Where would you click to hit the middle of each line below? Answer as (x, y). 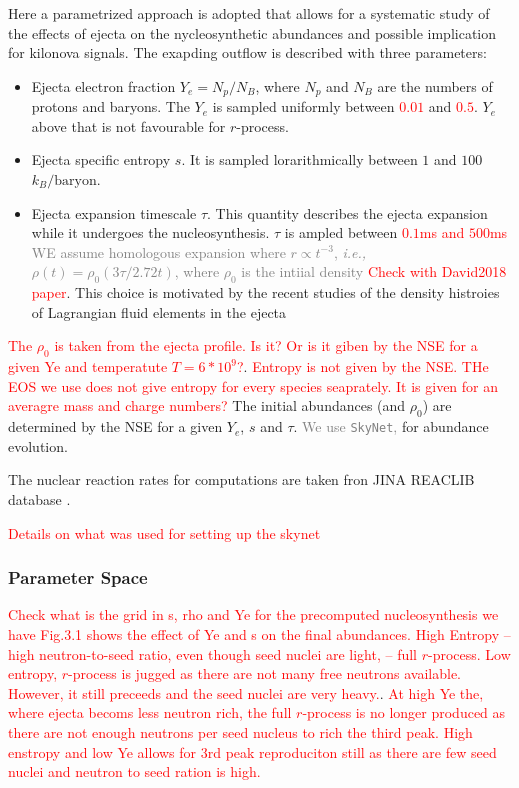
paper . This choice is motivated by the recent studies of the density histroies (265, 292)
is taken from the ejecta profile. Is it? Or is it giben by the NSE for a (266, 345)
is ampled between (341, 232)
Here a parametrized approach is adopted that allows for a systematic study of (249, 13)
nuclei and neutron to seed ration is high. (134, 771)
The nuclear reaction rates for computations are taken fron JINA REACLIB (241, 479)
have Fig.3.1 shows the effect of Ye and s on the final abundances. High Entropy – (259, 634)
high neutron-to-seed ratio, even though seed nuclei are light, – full (213, 653)
